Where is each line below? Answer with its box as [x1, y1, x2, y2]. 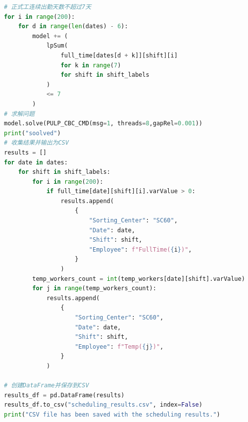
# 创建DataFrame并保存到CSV [4, 382, 89, 389]
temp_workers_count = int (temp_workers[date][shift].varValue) [32, 275, 245, 282]
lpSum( [46, 42, 68, 50]
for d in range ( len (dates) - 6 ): [18, 23, 128, 30]
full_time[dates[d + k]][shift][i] [60, 52, 178, 59]
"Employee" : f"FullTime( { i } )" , [89, 246, 192, 253]
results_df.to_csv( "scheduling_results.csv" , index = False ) [4, 401, 202, 409]
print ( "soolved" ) [4, 129, 61, 137]
